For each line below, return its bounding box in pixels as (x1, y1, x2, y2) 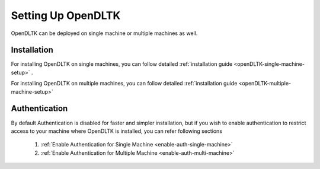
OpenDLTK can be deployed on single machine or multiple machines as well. (11, 30, 198, 37)
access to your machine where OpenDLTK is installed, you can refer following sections (11, 127, 222, 135)
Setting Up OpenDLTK (11, 9, 121, 22)
